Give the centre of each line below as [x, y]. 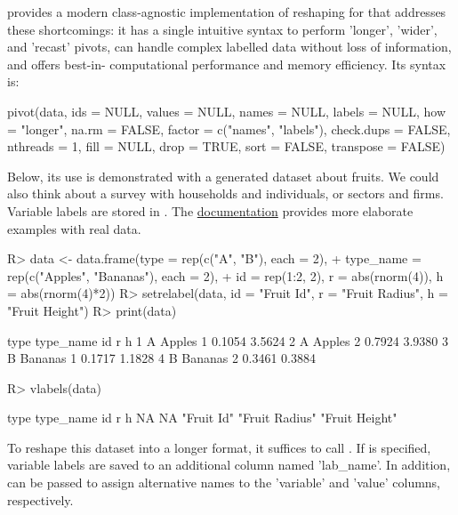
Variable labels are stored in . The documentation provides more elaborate [210, 210]
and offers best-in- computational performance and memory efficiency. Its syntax [227, 64]
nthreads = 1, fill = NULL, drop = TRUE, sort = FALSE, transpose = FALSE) [226, 146]
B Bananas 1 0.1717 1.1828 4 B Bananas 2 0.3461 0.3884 [162, 358]
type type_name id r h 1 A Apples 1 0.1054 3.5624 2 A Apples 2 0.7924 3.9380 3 [228, 340]
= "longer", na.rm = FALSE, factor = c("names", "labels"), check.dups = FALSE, [229, 129]
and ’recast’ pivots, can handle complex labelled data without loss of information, [229, 47]
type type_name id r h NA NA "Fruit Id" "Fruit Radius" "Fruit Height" [202, 418]
